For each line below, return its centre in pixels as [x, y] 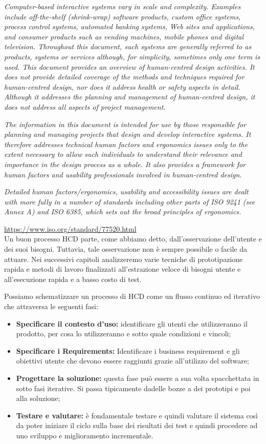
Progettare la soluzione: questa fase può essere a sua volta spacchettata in [138, 378]
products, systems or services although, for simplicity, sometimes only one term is [132, 56]
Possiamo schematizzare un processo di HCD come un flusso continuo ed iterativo [132, 296]
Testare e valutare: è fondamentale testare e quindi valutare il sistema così [137, 415]
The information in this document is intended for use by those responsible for [125, 124]
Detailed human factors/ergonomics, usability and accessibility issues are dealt [126, 191]
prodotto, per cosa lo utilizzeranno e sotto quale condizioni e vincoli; [124, 334]
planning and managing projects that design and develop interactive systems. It [128, 134]
